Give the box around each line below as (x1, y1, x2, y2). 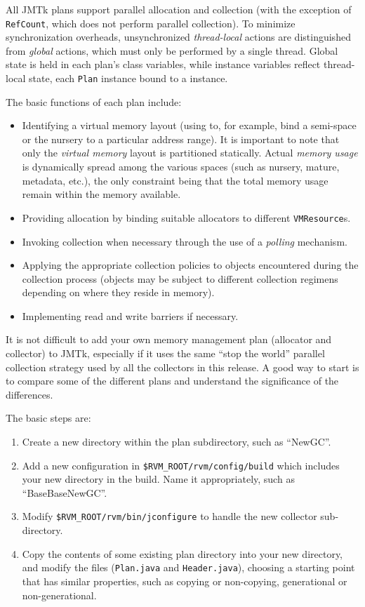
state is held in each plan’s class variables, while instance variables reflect (6, 57, 321, 72)
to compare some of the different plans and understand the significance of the (6, 373, 339, 388)
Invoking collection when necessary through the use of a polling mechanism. (22, 234, 347, 248)
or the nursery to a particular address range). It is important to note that (22, 131, 340, 146)
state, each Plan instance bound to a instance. (29, 71, 228, 86)
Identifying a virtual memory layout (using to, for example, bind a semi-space (22, 118, 357, 133)
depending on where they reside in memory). (22, 285, 215, 300)
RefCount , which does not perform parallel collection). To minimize (6, 15, 296, 30)
